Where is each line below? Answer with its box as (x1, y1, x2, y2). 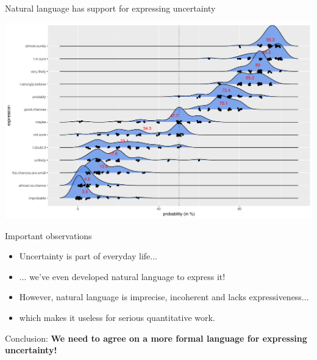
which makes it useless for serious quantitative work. (19, 311, 215, 323)
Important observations (5, 229, 92, 242)
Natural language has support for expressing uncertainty (5, 2, 216, 14)
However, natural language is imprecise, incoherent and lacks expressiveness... (19, 290, 309, 303)
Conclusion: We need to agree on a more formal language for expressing (5, 331, 307, 344)
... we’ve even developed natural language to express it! (19, 270, 226, 283)
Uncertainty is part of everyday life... (19, 250, 157, 262)
